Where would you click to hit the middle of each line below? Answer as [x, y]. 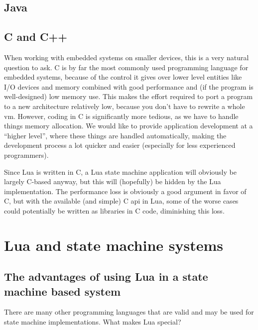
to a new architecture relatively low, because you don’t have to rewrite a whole [125, 106]
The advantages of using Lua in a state [106, 276]
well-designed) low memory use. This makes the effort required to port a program [129, 96]
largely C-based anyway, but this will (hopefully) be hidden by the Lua [113, 181]
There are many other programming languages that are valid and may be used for [129, 312]
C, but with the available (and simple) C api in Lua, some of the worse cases [121, 201]
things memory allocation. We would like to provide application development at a [129, 126]
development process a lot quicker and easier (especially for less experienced [120, 145]
